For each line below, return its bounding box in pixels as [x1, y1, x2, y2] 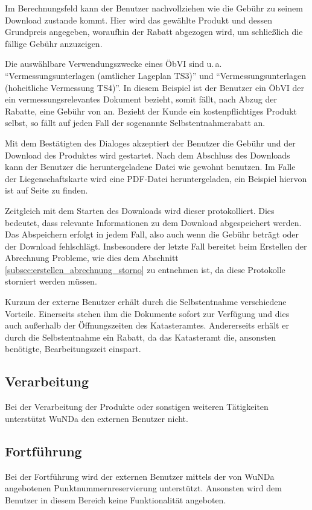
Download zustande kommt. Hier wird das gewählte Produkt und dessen [5, 13, 272, 26]
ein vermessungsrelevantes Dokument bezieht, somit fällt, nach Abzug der [5, 93, 277, 105]
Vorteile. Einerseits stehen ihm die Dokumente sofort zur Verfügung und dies [5, 307, 290, 320]
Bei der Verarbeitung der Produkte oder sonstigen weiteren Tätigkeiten [5, 400, 269, 413]
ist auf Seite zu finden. [5, 184, 88, 197]
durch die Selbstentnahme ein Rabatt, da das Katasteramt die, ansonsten [5, 330, 276, 343]
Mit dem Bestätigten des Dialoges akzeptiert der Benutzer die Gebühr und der [5, 136, 296, 149]
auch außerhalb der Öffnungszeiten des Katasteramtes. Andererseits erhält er [5, 319, 289, 332]
